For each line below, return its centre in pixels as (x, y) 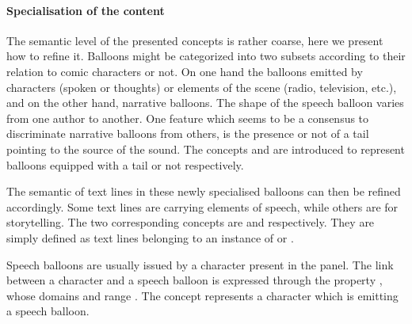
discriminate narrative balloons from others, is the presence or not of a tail (188, 133)
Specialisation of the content (86, 10)
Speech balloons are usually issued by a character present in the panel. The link (200, 264)
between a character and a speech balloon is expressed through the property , (195, 280)
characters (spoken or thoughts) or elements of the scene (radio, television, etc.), (202, 87)
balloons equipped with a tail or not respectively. (125, 164)
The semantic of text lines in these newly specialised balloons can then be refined (204, 191)
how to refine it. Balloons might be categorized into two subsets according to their (206, 56)
